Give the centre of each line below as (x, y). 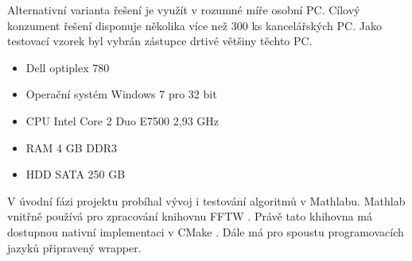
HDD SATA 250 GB (76, 174)
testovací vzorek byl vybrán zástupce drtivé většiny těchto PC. (160, 41)
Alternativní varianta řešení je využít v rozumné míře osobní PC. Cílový (184, 10)
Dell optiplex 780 (68, 67)
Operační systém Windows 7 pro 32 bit (121, 94)
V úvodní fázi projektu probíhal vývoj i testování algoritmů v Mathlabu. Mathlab (206, 200)
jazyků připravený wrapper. (74, 247)
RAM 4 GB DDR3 (72, 147)
